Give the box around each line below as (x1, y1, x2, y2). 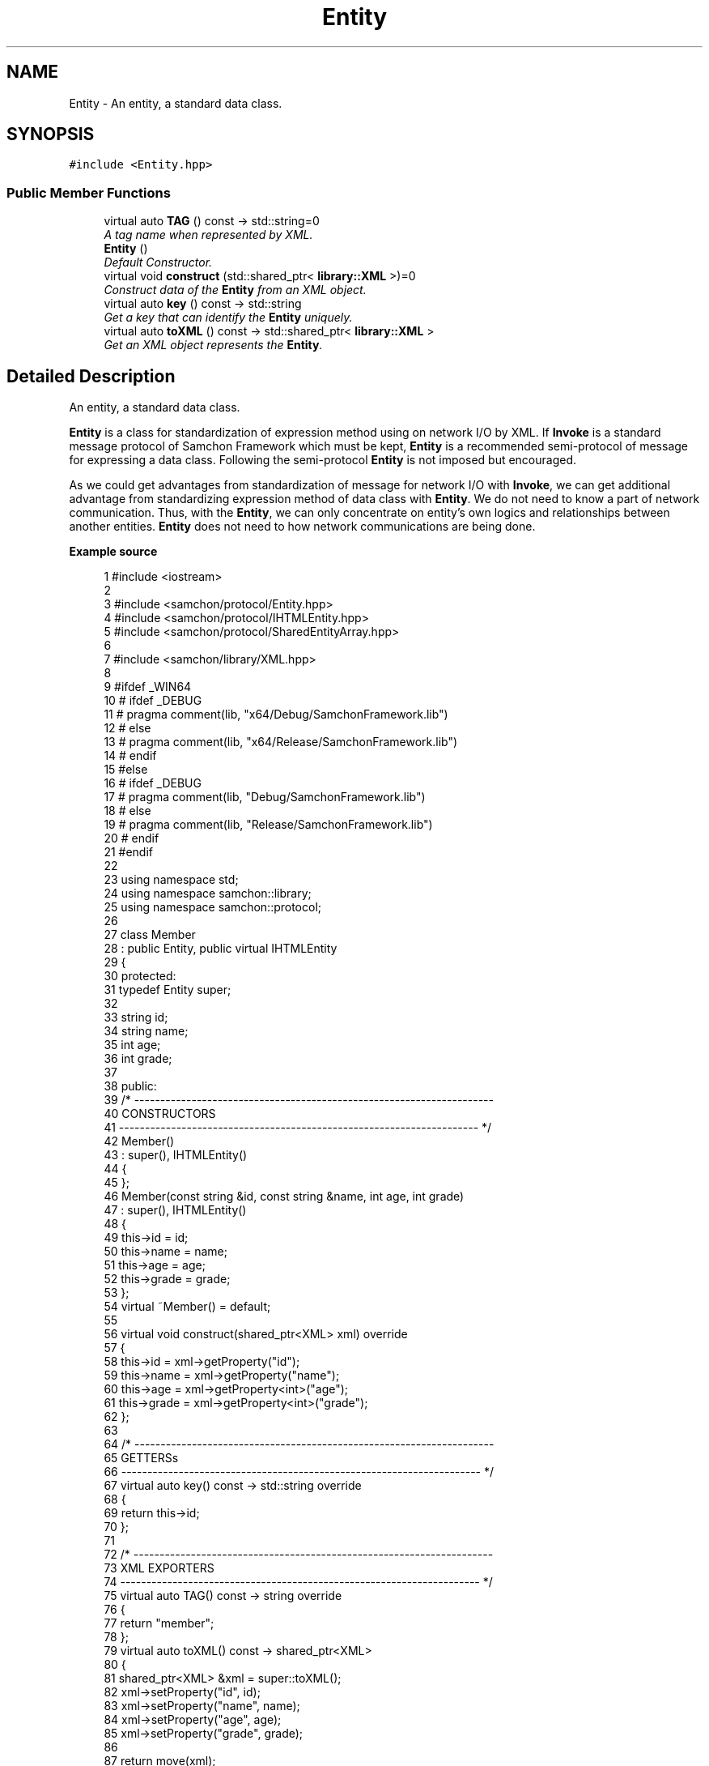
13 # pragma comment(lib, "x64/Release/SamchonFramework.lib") (104, 735, 458, 749)
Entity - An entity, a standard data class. (69, 96, 282, 110)
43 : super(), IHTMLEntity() (104, 1148, 248, 1162)
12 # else (104, 721, 151, 736)
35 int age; (104, 1038, 161, 1052)
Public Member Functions (6, 184, 171, 201)
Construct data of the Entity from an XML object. (104, 283, 367, 297)
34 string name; (104, 1024, 189, 1039)
